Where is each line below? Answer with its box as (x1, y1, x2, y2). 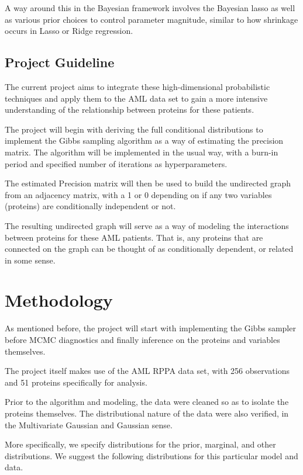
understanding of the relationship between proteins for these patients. (5, 103, 254, 116)
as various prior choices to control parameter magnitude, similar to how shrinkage (5, 13, 298, 25)
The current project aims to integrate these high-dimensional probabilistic (5, 80, 270, 92)
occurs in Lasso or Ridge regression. (5, 25, 133, 37)
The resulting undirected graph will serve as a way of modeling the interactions (5, 219, 289, 231)
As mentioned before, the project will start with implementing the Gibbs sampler (5, 322, 296, 334)
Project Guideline (5, 53, 115, 71)
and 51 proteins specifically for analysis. (5, 376, 147, 388)
